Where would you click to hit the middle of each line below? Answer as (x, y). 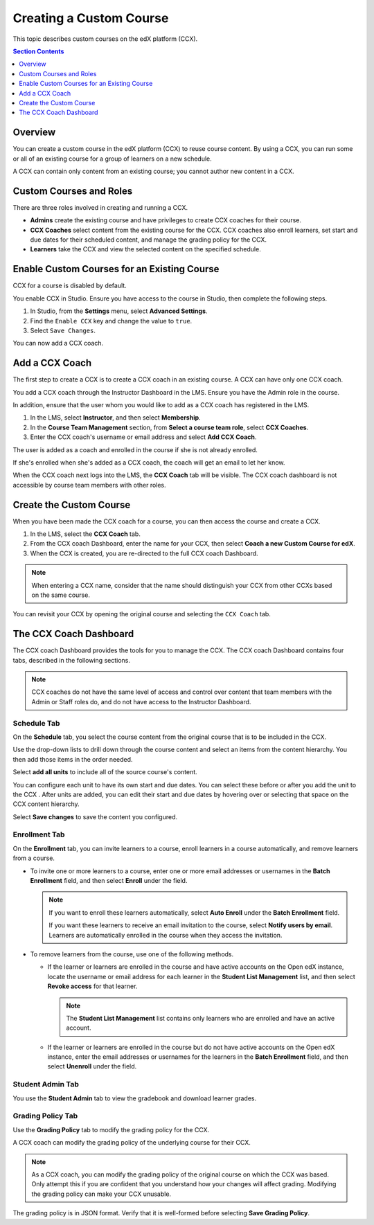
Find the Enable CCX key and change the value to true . (111, 321)
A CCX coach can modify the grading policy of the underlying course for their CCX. (132, 1143)
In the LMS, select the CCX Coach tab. (86, 534)
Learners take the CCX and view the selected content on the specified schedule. (145, 249)
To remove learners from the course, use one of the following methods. (132, 954)
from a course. (34, 858)
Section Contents (38, 51)
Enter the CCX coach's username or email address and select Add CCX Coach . (143, 437)
